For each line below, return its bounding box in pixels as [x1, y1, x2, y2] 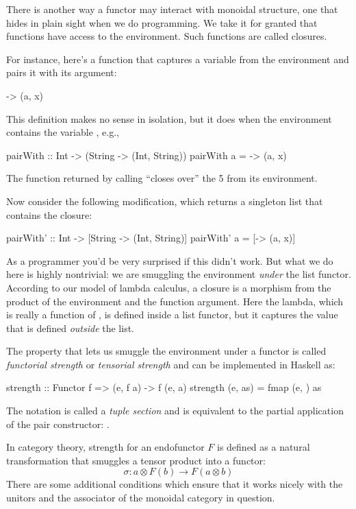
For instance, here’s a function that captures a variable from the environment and [6, 51, 349, 66]
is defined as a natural [216, 440, 310, 454]
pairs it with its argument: [6, 65, 117, 80]
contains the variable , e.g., [6, 125, 120, 139]
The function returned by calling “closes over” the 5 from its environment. [6, 171, 318, 185]
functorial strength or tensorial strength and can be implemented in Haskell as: [6, 357, 335, 371]
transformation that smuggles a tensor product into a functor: [6, 453, 266, 467]
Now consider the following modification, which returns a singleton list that [6, 193, 323, 208]
